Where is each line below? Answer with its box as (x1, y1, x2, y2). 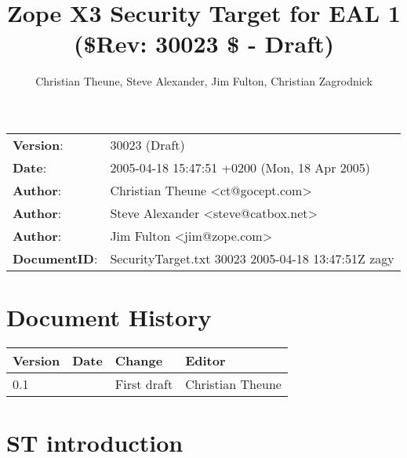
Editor (185, 351, 226, 370)
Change (114, 351, 163, 370)
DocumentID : (13, 249, 98, 267)
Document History (6, 301, 212, 333)
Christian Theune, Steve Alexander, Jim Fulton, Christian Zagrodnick (35, 73, 372, 89)
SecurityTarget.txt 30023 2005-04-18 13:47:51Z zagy (110, 249, 394, 267)
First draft (114, 375, 173, 394)
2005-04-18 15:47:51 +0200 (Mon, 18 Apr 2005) (110, 158, 370, 176)
